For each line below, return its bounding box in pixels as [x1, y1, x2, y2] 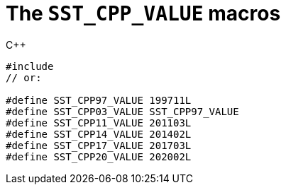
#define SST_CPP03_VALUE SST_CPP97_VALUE [6, 105, 239, 117]
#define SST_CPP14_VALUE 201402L [6, 128, 192, 140]
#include [6, 60, 54, 72]
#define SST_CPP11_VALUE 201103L [6, 117, 192, 129]
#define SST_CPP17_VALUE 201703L [6, 139, 192, 151]
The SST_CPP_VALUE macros [6, 1, 281, 25]
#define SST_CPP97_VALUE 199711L [6, 94, 192, 106]
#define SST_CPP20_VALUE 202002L [6, 150, 192, 162]
